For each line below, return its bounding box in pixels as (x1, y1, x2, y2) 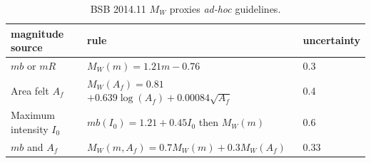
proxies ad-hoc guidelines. (169, 1, 281, 16)
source (11, 40, 43, 55)
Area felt (11, 83, 49, 98)
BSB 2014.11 (90, 1, 146, 16)
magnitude (11, 26, 64, 41)
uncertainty (303, 33, 360, 48)
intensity (11, 121, 49, 136)
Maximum (11, 107, 55, 122)
